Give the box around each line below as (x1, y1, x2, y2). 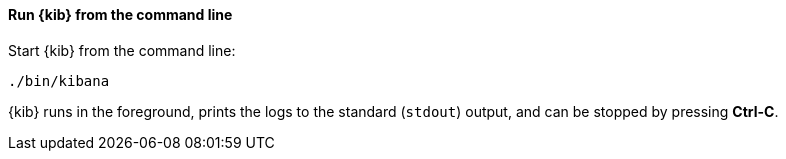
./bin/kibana (8, 72, 110, 89)
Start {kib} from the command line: (8, 41, 236, 59)
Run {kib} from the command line (8, 6, 233, 23)
